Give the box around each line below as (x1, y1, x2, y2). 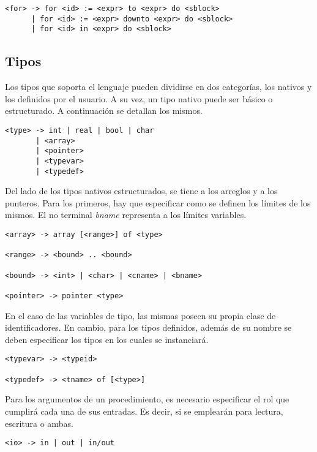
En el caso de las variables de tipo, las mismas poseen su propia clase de (5, 309, 276, 322)
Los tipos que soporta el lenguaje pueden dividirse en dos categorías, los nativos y (5, 80, 312, 93)
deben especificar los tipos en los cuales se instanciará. (5, 333, 209, 345)
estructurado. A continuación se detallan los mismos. (5, 104, 203, 117)
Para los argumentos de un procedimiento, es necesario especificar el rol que (5, 393, 289, 405)
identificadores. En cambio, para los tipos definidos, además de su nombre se (5, 321, 292, 334)
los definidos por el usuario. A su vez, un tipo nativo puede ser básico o (5, 92, 273, 105)
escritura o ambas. (5, 416, 73, 429)
